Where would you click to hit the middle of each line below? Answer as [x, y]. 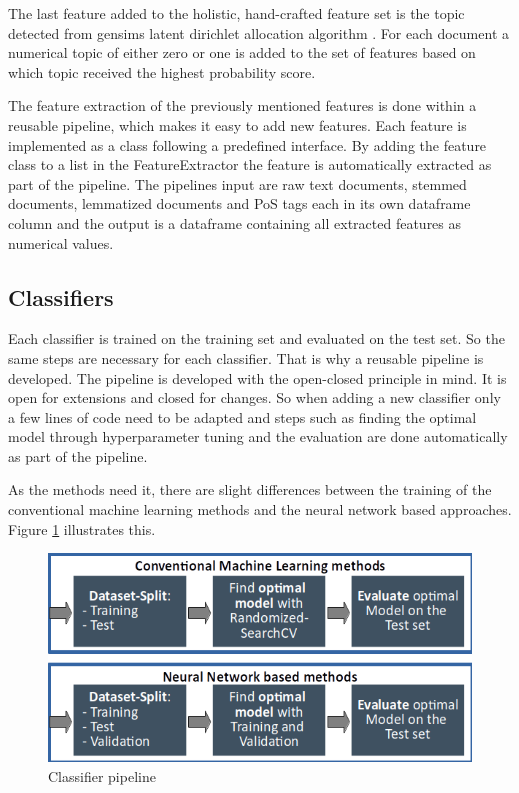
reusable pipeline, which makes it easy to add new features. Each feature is [237, 124]
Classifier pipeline [102, 775]
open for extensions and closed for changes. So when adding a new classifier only [254, 397]
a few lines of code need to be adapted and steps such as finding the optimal [242, 416]
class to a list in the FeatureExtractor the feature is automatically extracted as [250, 164]
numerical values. [61, 242]
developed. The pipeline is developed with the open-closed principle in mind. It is [257, 377]
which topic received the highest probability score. [162, 71]
